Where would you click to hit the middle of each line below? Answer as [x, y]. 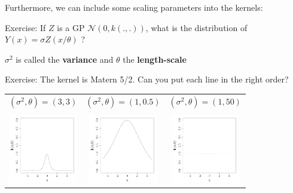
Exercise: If [25, 27]
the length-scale [155, 59]
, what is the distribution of [196, 27]
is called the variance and [65, 59]
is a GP [71, 27]
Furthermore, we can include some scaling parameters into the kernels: [134, 7]
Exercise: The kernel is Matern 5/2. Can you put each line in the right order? [147, 79]
